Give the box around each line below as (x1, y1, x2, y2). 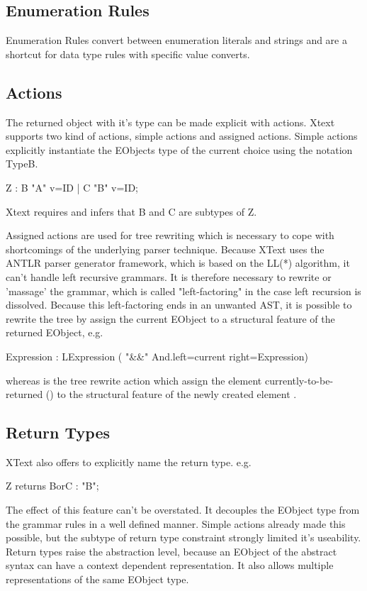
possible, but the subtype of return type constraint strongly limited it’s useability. (6, 530, 361, 545)
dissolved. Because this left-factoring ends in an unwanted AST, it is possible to (6, 297, 352, 312)
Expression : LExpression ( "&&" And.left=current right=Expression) (6, 348, 308, 363)
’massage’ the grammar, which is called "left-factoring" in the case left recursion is (6, 283, 361, 298)
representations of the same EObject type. (6, 572, 189, 587)
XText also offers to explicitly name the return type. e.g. (6, 454, 252, 469)
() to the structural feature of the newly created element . (45, 387, 297, 402)
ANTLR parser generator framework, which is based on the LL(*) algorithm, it (6, 255, 350, 270)
